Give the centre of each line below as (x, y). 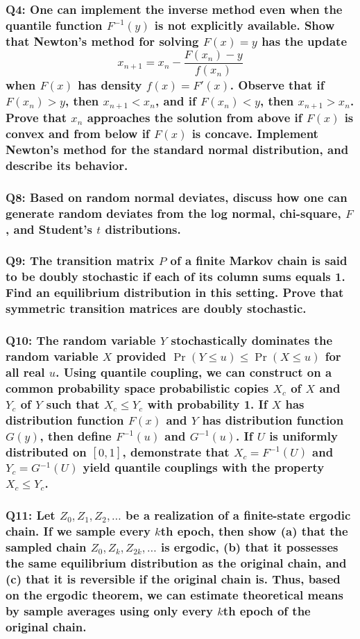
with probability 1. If (207, 403)
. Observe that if (277, 85)
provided (141, 356)
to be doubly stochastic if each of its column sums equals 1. (175, 276)
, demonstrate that (176, 451)
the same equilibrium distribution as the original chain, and (176, 562)
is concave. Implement (255, 134)
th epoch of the (267, 610)
